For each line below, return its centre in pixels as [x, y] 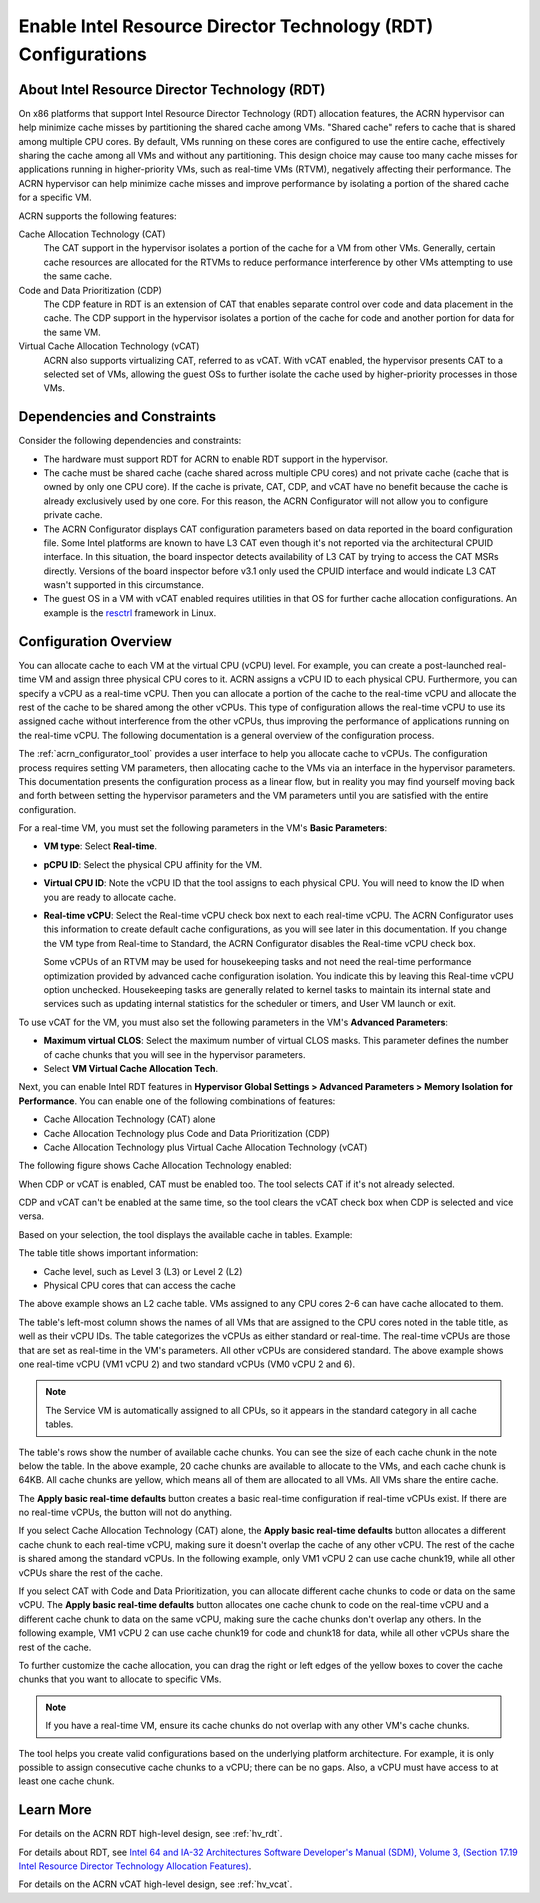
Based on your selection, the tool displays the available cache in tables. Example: [185, 1234]
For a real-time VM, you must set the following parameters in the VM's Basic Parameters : [203, 828]
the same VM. [72, 332]
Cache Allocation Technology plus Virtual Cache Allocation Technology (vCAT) [205, 1147]
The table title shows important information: [108, 1253]
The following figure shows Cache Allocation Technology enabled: [155, 1166]
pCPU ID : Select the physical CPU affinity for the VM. [153, 864]
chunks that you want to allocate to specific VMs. [120, 1679]
